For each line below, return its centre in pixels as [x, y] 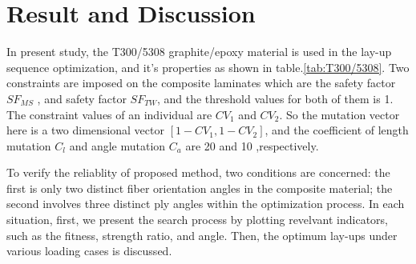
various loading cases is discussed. [89, 251]
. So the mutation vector [339, 114]
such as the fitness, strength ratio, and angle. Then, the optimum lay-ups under [202, 235]
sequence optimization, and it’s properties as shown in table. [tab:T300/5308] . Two [208, 67]
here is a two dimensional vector [85, 130]
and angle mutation [117, 145]
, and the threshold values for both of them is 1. [275, 98]
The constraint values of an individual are [109, 114]
